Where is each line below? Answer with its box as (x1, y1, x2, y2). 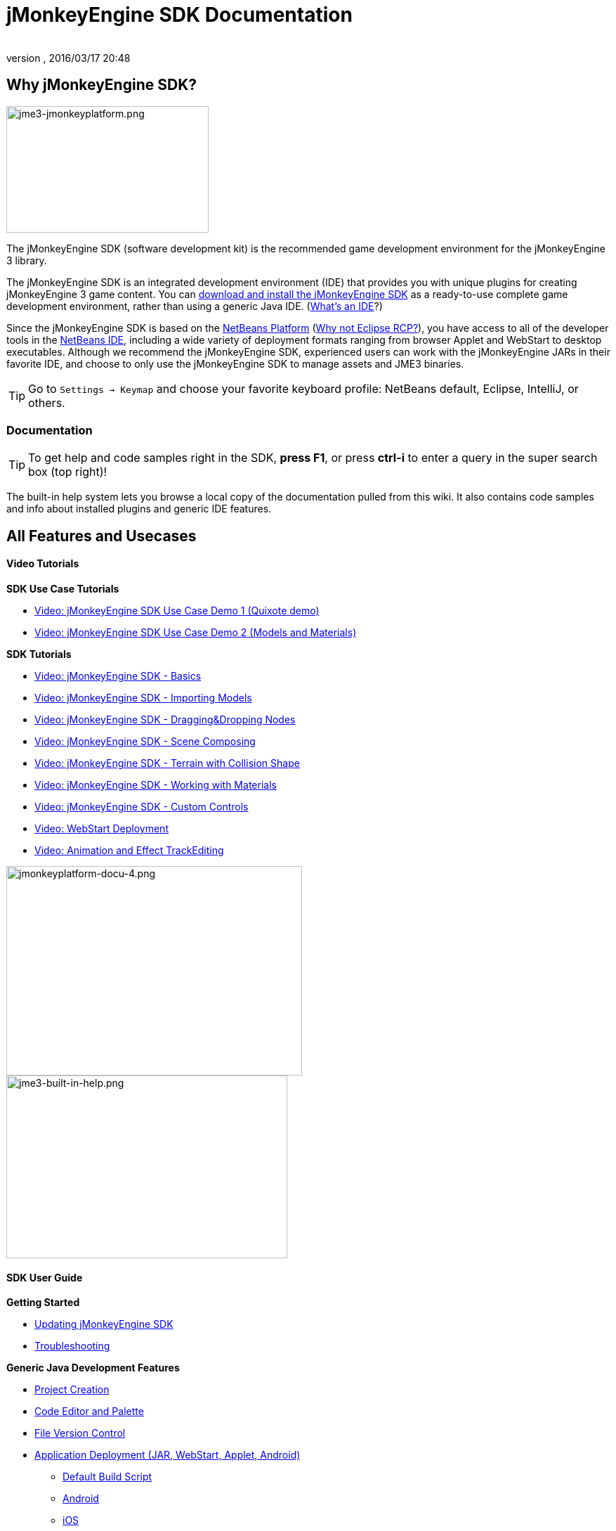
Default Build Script (63, 1471, 152, 1483)
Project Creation (34, 1383, 110, 1396)
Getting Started (6, 1296, 80, 1309)
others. (28, 395, 65, 410)
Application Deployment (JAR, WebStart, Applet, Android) (34, 1449, 301, 1461)
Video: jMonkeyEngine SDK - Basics (34, 669, 202, 682)
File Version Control (34, 1427, 126, 1440)
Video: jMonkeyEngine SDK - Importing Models (34, 691, 252, 704)
